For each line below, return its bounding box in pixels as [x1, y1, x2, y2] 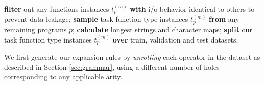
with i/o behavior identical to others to [130, 4, 255, 14]
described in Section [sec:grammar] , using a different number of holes [4, 61, 220, 72]
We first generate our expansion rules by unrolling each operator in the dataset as [4, 51, 260, 62]
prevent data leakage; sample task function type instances [4, 14, 188, 24]
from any [209, 14, 239, 24]
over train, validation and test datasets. [112, 34, 238, 45]
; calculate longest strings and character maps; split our [73, 24, 252, 34]
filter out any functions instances [4, 4, 109, 14]
